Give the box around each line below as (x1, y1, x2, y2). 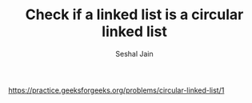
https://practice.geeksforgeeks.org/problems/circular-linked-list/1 (8, 85, 225, 95)
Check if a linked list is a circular (25, 6, 244, 24)
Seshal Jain (115, 49, 154, 58)
